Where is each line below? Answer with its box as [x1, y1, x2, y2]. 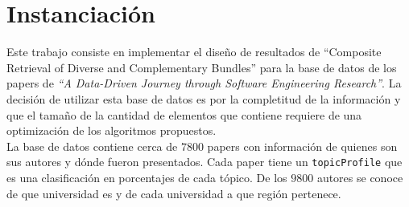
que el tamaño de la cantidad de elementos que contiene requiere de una [6, 106, 362, 123]
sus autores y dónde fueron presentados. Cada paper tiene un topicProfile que [6, 153, 403, 170]
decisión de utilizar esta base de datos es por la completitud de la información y [6, 90, 401, 107]
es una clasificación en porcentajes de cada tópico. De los [6, 168, 287, 185]
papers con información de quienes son [207, 137, 398, 154]
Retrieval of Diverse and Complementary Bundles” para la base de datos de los [6, 59, 397, 75]
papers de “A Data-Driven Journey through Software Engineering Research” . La [6, 75, 402, 91]
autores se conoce [316, 168, 403, 185]
